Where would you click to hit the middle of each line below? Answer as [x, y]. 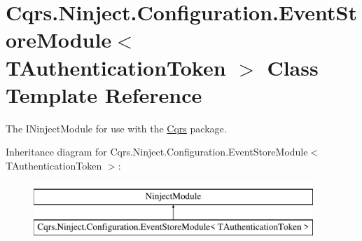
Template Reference [104, 94]
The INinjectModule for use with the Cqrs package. [116, 128]
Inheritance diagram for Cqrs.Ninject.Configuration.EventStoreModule [157, 152]
